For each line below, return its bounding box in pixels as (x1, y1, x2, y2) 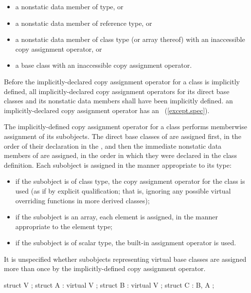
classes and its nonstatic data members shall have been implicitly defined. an (4, 96, 233, 106)
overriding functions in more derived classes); (15, 195, 150, 205)
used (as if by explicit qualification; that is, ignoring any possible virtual (15, 185, 231, 195)
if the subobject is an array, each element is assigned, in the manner (15, 212, 218, 222)
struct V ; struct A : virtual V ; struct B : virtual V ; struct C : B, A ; (4, 280, 215, 290)
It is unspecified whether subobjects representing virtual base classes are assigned (4, 254, 247, 264)
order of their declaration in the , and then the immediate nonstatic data (4, 140, 222, 151)
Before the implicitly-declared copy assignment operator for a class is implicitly (4, 76, 240, 86)
